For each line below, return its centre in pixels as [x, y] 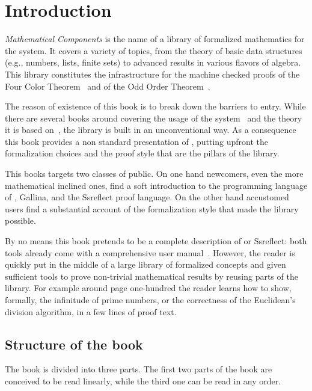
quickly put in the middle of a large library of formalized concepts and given [145, 264]
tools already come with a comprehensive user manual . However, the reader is [150, 252]
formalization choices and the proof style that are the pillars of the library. [142, 153]
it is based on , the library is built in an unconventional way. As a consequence [151, 130]
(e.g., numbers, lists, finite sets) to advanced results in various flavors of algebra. [153, 62]
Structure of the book [74, 344]
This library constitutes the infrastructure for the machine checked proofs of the [152, 74]
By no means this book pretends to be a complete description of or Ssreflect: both [156, 241]
